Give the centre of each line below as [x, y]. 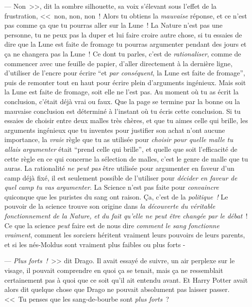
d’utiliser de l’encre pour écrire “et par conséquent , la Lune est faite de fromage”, [125, 73]
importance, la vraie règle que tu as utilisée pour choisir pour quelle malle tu [119, 139]
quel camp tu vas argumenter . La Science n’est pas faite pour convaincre [112, 187]
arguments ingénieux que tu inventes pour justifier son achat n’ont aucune [115, 130]
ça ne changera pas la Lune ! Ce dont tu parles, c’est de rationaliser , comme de [123, 53]
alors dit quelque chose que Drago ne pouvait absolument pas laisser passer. [117, 289]
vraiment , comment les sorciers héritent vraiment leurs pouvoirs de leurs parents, [125, 235]
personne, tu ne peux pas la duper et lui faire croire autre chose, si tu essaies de [123, 34]
